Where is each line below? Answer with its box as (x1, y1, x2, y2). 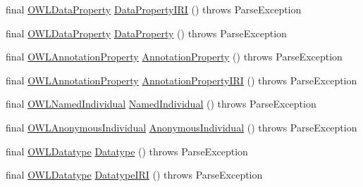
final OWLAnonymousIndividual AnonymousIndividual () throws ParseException (6, 120, 357, 134)
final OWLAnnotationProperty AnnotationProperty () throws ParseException (6, 49, 343, 64)
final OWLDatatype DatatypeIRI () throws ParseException (6, 167, 263, 182)
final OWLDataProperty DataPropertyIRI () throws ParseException (6, 2, 302, 16)
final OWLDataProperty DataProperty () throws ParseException (6, 25, 287, 40)
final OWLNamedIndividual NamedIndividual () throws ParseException (6, 96, 316, 111)
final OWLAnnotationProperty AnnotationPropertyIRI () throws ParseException (6, 72, 357, 87)
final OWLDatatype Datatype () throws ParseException (6, 143, 248, 158)
